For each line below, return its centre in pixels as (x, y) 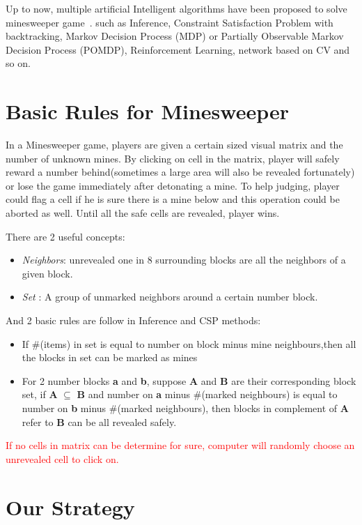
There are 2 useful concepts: (65, 236)
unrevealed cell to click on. (62, 458)
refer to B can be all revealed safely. (99, 421)
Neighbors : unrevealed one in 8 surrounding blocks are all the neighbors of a (184, 260)
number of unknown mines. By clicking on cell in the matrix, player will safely (173, 158)
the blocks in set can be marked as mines (110, 357)
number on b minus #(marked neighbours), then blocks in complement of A (185, 408)
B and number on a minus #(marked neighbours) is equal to (207, 394)
